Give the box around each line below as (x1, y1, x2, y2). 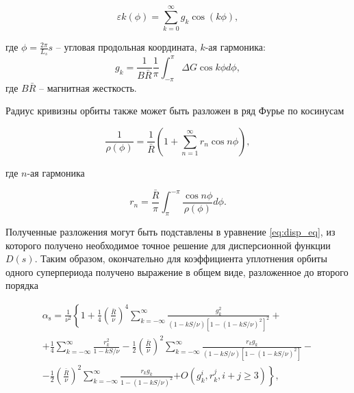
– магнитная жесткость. (38, 80, 137, 94)
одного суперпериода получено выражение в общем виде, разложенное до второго (5, 264, 349, 279)
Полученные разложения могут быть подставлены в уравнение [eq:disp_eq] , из (5, 224, 336, 238)
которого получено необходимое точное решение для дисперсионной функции (5, 238, 331, 252)
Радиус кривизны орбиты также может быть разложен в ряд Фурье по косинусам (5, 103, 344, 118)
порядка (5, 278, 38, 292)
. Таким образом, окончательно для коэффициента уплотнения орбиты (34, 251, 327, 266)
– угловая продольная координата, (55, 40, 197, 54)
